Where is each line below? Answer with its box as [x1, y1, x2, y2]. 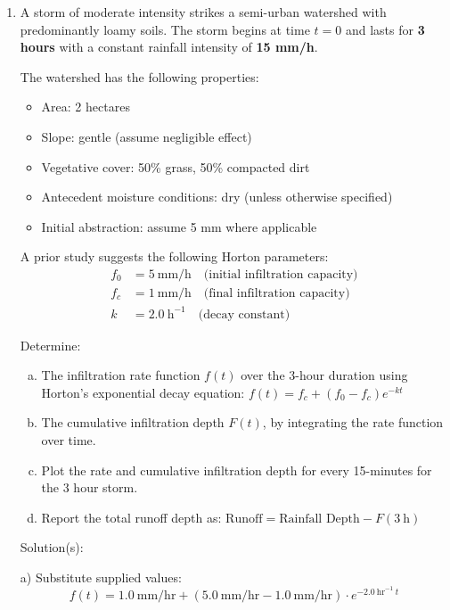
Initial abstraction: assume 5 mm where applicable [41, 217, 317, 235]
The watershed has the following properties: [20, 67, 259, 86]
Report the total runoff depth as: [41, 507, 222, 526]
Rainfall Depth [279, 512, 360, 525]
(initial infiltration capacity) [203, 268, 358, 281]
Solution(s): [20, 538, 84, 556]
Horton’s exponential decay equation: [41, 383, 245, 401]
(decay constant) [198, 308, 290, 321]
